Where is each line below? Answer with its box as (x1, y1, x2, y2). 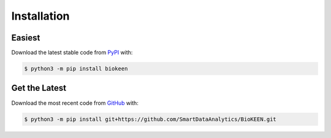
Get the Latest (11, 83, 67, 93)
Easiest (11, 33, 40, 43)
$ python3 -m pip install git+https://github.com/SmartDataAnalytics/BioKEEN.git (24, 115, 277, 123)
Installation (11, 9, 70, 23)
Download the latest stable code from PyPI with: (11, 49, 133, 56)
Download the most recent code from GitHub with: (11, 99, 139, 107)
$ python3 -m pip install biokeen (24, 65, 128, 72)
